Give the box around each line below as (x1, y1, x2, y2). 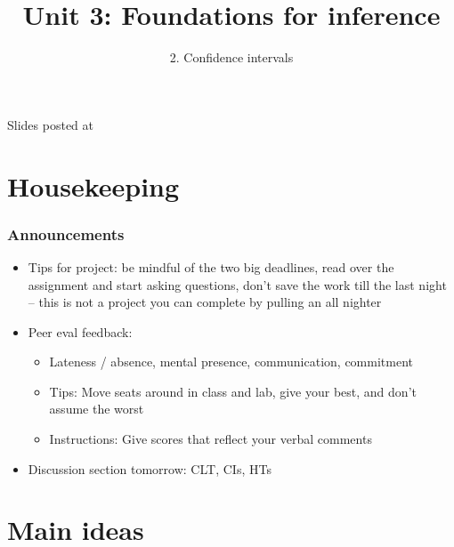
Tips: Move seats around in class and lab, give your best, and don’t (49, 382, 417, 400)
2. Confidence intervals (169, 48, 294, 67)
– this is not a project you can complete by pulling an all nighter (28, 293, 382, 311)
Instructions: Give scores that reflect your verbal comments (49, 430, 372, 448)
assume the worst (49, 399, 144, 418)
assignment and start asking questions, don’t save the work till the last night (28, 275, 447, 294)
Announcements (7, 222, 125, 245)
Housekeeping (7, 167, 180, 204)
